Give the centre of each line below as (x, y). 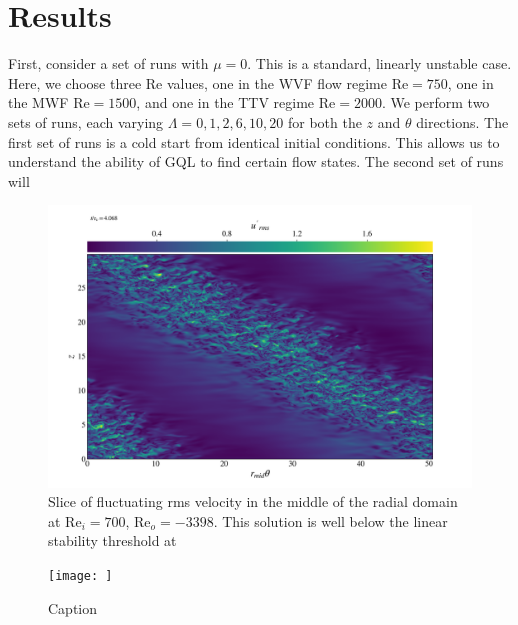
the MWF (38, 102)
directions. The (462, 121)
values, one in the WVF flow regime (276, 82)
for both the (324, 121)
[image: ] (80, 576)
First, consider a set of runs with (108, 63)
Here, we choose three (75, 82)
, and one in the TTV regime (225, 102)
